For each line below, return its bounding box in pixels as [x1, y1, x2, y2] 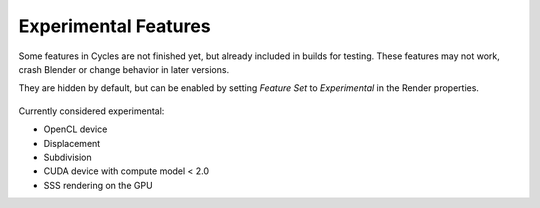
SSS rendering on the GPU [43, 179, 154, 191]
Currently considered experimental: [18, 105, 165, 117]
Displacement [43, 137, 101, 149]
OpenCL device [43, 123, 108, 135]
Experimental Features [18, 15, 211, 37]
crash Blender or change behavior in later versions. [18, 63, 230, 75]
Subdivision [43, 151, 92, 163]
